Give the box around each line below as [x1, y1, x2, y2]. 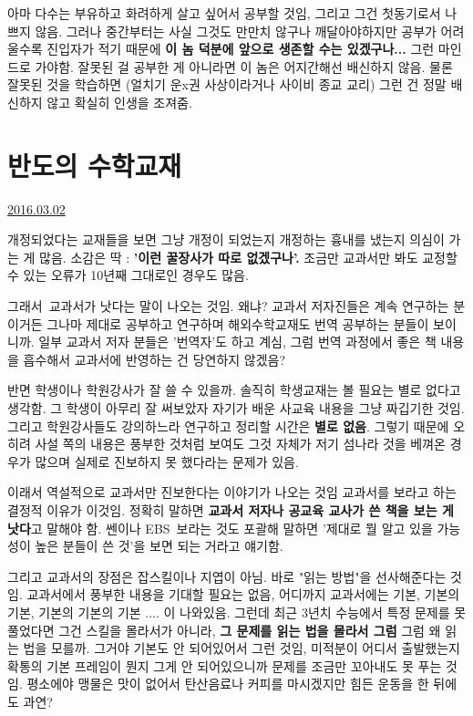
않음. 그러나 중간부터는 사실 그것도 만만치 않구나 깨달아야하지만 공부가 [35, 21, 437, 40]
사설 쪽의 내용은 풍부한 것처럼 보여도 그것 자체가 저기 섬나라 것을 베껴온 [35, 434, 446, 453]
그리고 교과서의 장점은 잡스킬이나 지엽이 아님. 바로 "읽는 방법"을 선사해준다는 [7, 566, 447, 586]
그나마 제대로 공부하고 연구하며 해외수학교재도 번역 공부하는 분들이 [46, 314, 429, 333]
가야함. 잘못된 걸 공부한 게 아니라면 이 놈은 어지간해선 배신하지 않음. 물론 [35, 57, 453, 76]
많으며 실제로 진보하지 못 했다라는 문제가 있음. [35, 451, 299, 471]
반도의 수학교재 [7, 146, 182, 183]
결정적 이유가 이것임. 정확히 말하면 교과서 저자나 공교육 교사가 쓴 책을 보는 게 [7, 501, 454, 519]
